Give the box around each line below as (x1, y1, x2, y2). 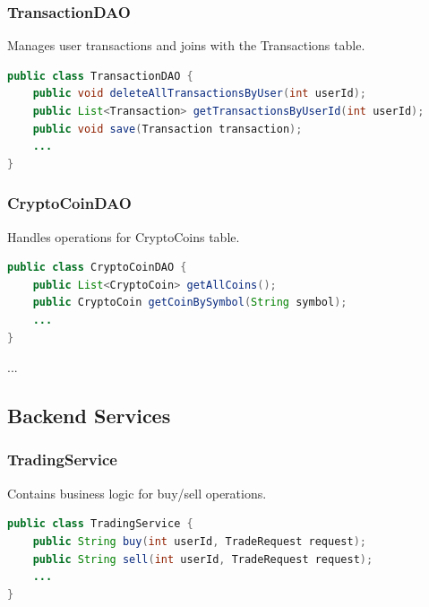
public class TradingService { (7, 517, 193, 531)
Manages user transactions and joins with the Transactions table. (7, 36, 365, 55)
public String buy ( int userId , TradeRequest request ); (32, 534, 366, 548)
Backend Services (7, 402, 171, 429)
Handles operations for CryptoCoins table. (7, 227, 240, 246)
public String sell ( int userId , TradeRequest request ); (32, 552, 373, 566)
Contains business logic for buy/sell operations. (7, 483, 267, 502)
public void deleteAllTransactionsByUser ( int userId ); (32, 87, 366, 100)
